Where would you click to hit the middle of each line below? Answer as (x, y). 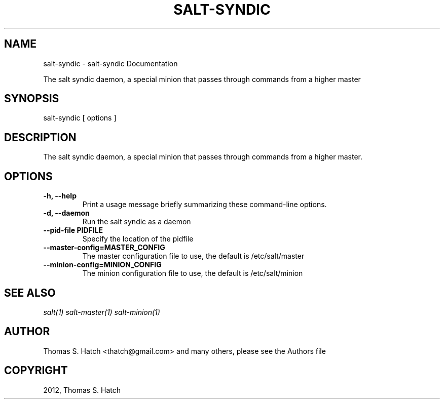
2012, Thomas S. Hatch (82, 390)
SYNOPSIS (32, 99)
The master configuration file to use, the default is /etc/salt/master (193, 256)
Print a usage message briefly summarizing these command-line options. (205, 205)
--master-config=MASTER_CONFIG (104, 248)
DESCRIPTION (40, 137)
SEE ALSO (30, 293)
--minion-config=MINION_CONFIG (102, 265)
